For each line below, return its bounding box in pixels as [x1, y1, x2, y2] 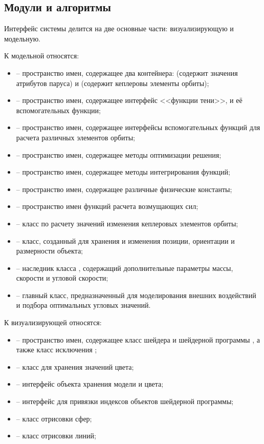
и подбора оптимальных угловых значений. [16, 300, 151, 310]
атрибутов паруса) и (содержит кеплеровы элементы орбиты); [16, 77, 209, 88]
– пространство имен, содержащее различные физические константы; [16, 183, 232, 194]
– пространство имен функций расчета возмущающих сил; [16, 201, 199, 212]
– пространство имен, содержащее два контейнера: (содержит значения [16, 67, 238, 78]
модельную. [4, 33, 41, 44]
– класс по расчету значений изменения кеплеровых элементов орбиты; [16, 218, 238, 228]
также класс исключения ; [16, 344, 97, 355]
